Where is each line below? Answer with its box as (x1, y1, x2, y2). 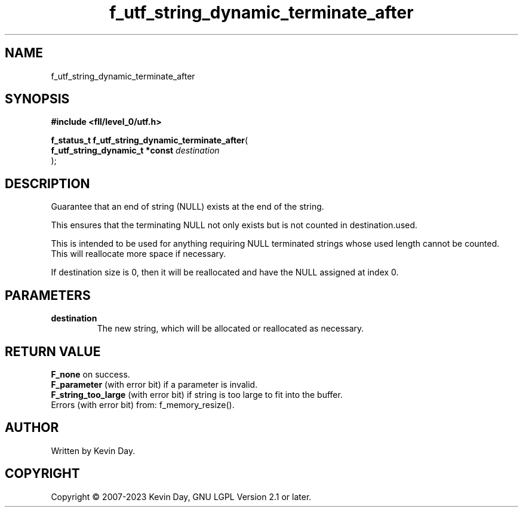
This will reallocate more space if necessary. (51, 249, 226, 259)
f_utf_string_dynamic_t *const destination (51, 145, 220, 156)
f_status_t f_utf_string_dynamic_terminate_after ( (51, 135, 248, 146)
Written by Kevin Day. (51, 445, 136, 456)
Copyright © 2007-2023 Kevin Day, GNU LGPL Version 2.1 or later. (51, 491, 312, 502)
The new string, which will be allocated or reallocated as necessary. (97, 323, 364, 334)
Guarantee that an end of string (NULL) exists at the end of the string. (51, 201, 324, 212)
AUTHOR (5, 420, 59, 436)
